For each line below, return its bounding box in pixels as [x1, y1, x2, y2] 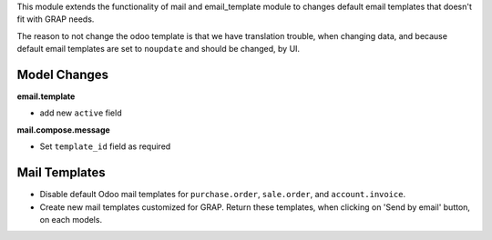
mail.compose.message [16, 124, 111, 135]
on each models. [39, 214, 103, 225]
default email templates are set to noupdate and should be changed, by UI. [16, 44, 301, 55]
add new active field [39, 107, 122, 118]
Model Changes [16, 66, 109, 82]
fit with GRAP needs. [16, 14, 95, 25]
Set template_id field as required [39, 141, 171, 152]
